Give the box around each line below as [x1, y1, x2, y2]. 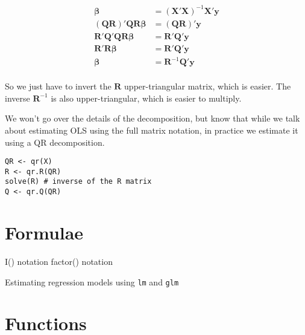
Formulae [5, 220, 84, 244]
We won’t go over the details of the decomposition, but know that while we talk [5, 112, 300, 125]
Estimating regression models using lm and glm [5, 275, 179, 288]
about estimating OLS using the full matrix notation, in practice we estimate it [5, 123, 298, 136]
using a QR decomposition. [5, 135, 105, 148]
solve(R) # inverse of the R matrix [5, 177, 152, 186]
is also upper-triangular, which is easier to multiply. [51, 91, 242, 104]
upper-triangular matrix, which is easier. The [124, 80, 291, 93]
